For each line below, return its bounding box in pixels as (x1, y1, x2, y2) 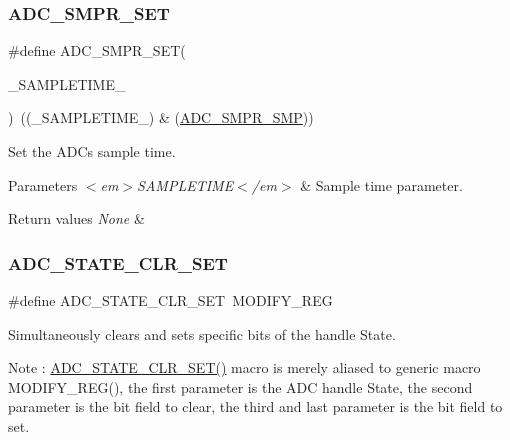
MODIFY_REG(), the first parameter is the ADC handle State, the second (8, 376, 473, 397)
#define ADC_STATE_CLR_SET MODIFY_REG (8, 290, 333, 310)
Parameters (8, 174, 78, 195)
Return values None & (8, 208, 145, 229)
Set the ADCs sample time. (8, 141, 176, 161)
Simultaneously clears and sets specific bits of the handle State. (8, 323, 396, 344)
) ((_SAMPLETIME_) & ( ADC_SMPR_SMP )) (8, 107, 314, 128)
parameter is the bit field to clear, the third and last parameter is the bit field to (8, 396, 503, 417)
